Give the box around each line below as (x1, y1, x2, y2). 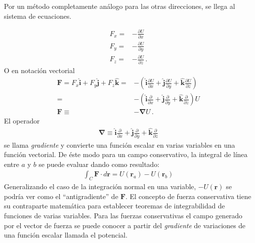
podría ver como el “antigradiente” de (4, 191, 119, 201)
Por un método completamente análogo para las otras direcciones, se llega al (4, 1, 235, 11)
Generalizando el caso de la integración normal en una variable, (4, 181, 196, 192)
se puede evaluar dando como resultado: (39, 159, 160, 169)
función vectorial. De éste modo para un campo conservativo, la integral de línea (4, 149, 248, 160)
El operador (4, 116, 40, 126)
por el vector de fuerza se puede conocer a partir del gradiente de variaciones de (4, 220, 246, 230)
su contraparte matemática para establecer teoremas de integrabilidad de (4, 201, 225, 211)
